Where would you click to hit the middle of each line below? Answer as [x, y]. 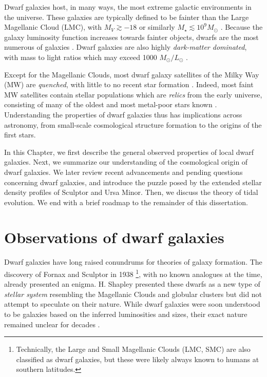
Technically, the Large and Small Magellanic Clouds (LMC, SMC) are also [133, 349]
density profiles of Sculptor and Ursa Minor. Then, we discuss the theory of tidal [131, 192]
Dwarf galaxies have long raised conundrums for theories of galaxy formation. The [133, 262]
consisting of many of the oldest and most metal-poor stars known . [111, 104]
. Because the [242, 27]
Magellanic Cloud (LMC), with [53, 27]
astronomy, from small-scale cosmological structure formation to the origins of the [133, 124]
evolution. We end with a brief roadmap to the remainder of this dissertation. [126, 202]
